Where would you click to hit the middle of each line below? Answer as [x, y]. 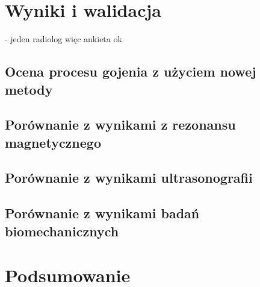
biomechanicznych [62, 231]
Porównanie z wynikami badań [102, 213]
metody [29, 89]
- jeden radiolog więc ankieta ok [63, 39]
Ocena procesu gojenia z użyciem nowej [131, 71]
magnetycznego [53, 142]
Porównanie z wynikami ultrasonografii [129, 178]
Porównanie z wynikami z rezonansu [120, 125]
